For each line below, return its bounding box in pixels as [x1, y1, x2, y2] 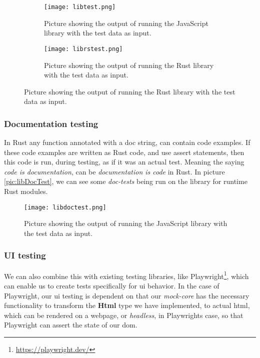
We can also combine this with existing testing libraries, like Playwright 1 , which [4, 269, 249, 281]
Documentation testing [4, 117, 98, 129]
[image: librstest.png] [44, 45, 123, 52]
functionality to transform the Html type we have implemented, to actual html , [4, 300, 250, 310]
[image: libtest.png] [44, 3, 116, 10]
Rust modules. [4, 186, 48, 196]
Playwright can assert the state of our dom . [4, 319, 137, 330]
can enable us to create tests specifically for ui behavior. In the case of [4, 280, 219, 290]
